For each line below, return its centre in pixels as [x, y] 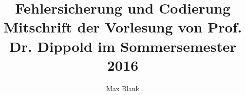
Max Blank [123, 88]
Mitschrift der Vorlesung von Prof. [123, 27]
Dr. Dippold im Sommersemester [123, 46]
